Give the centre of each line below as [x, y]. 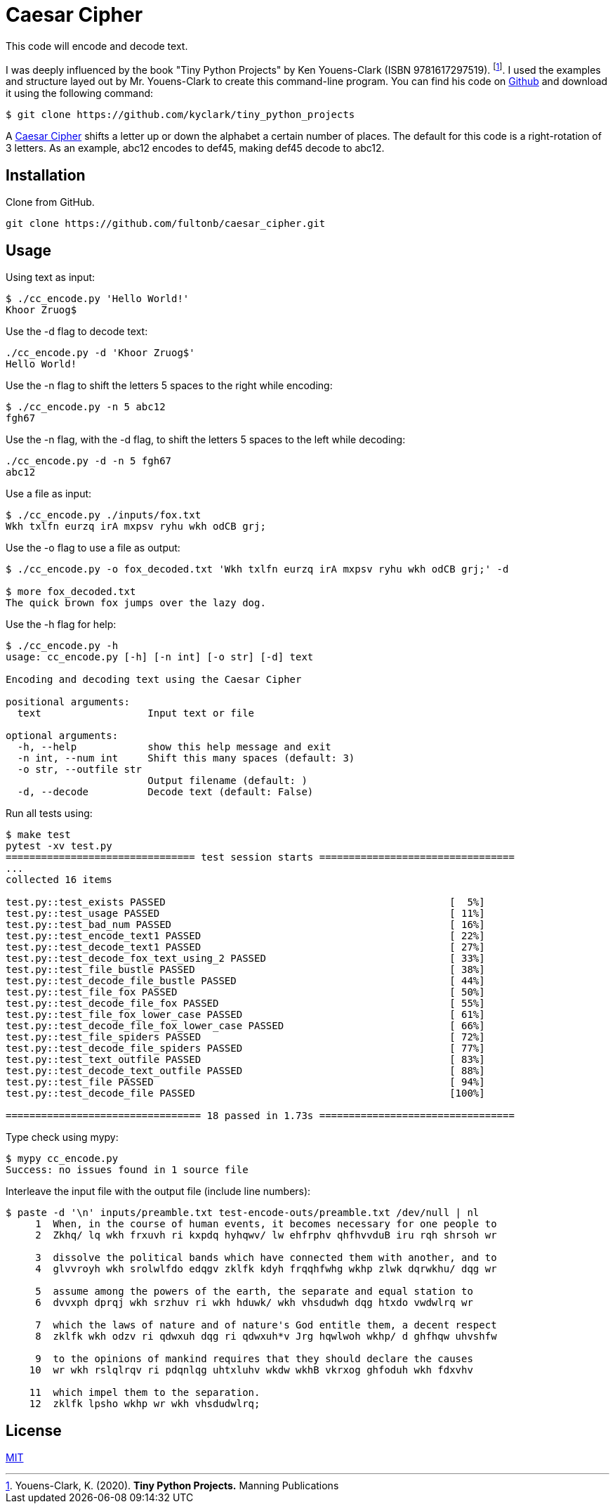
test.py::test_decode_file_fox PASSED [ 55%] [245, 1004]
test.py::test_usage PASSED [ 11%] [245, 914]
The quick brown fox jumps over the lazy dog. [136, 603]
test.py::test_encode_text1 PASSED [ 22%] [245, 936]
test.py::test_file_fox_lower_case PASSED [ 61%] [245, 1015]
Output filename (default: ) [227, 781]
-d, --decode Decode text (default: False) [165, 792]
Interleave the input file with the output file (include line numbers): [158, 1191]
